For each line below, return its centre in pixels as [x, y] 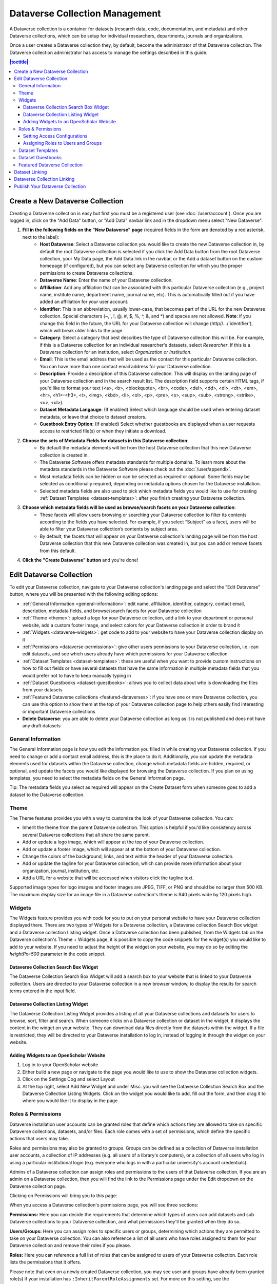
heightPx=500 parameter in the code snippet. [58, 954]
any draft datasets [42, 726]
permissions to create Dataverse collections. [87, 273]
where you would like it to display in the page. [71, 1101]
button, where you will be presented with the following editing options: [84, 594]
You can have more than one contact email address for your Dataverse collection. [126, 366]
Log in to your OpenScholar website [60, 1065]
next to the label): [41, 237]
